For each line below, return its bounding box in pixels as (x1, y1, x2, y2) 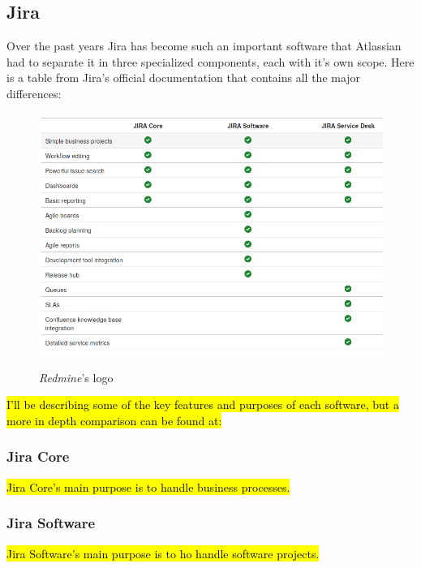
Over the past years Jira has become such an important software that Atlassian (6, 37, 402, 54)
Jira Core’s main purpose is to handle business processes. (6, 478, 290, 495)
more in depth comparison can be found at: (6, 411, 222, 428)
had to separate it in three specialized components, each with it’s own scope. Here (6, 53, 415, 70)
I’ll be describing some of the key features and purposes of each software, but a (6, 396, 399, 413)
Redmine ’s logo (39, 368, 114, 385)
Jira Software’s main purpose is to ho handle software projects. (6, 544, 320, 562)
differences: (6, 84, 62, 101)
